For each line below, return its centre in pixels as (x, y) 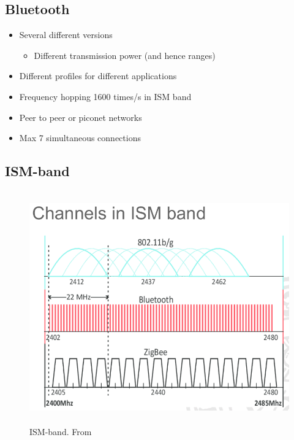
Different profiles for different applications (98, 76)
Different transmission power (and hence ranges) (125, 55)
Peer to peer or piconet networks (81, 117)
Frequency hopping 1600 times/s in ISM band (105, 96)
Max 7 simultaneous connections (80, 138)
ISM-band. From (61, 431)
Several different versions (66, 35)
